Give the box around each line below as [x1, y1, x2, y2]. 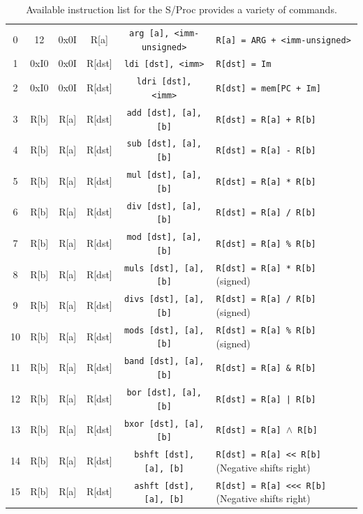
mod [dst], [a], [126, 232, 202, 243]
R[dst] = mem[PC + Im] [216, 84, 321, 94]
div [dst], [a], [126, 201, 202, 211]
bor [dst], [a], [126, 387, 202, 398]
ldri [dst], [136, 77, 192, 87]
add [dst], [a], [126, 107, 202, 118]
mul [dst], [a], [126, 170, 202, 180]
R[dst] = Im [216, 59, 272, 70]
